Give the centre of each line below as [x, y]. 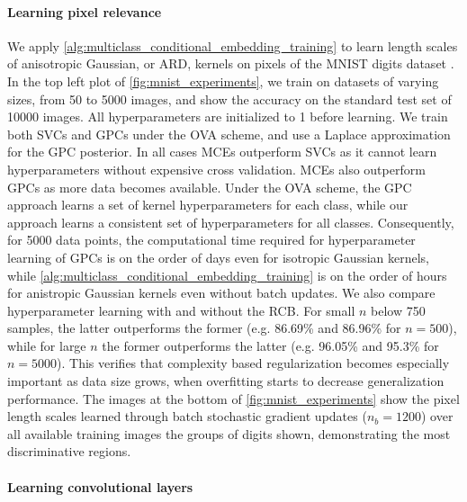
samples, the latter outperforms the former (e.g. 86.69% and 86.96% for [204, 328]
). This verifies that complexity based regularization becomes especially [253, 363]
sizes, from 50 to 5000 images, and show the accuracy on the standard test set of [229, 99]
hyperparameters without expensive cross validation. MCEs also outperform [216, 169]
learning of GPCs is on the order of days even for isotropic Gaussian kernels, [219, 257]
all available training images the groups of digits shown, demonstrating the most [229, 433]
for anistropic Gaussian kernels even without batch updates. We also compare [221, 293]
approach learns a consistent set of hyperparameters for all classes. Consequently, [231, 222]
